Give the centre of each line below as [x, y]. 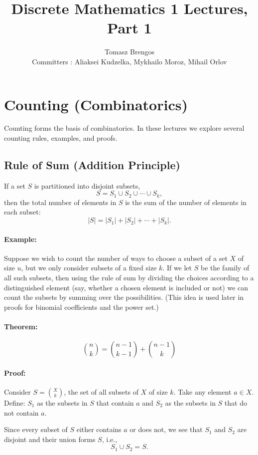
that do [236, 403]
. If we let [177, 268]
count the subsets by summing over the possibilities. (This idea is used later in [124, 297]
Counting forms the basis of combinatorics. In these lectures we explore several [124, 128]
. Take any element [202, 392]
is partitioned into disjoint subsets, [87, 185]
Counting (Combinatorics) [96, 104]
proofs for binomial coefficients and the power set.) [81, 307]
